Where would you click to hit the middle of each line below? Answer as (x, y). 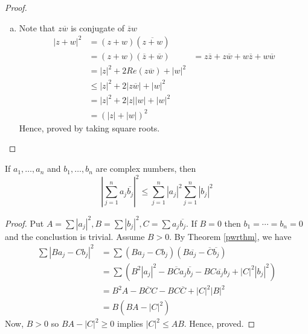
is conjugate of (98, 27)
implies (130, 323)
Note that (37, 27)
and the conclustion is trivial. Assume (75, 236)
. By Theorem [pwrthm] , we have (230, 236)
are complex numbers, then (146, 169)
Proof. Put (24, 223)
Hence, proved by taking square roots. (89, 128)
